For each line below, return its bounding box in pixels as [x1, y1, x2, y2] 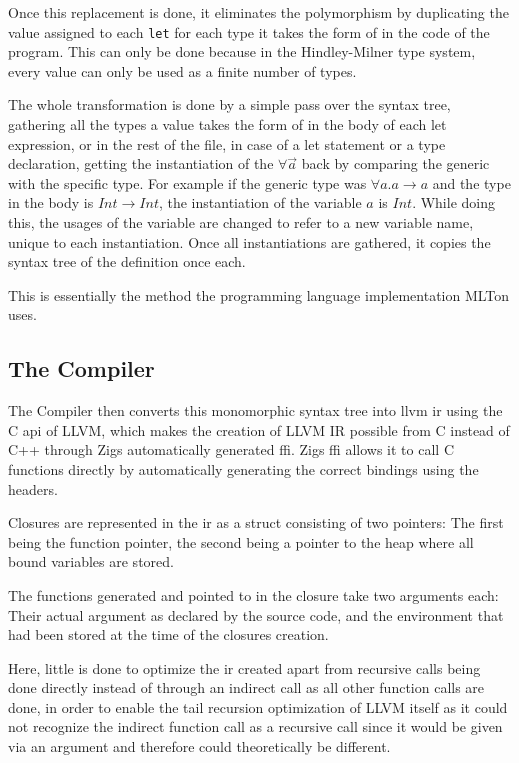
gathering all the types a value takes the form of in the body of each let [8, 114, 447, 135]
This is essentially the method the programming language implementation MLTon [8, 284, 510, 305]
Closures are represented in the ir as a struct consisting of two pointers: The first [8, 512, 504, 533]
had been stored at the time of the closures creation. [8, 624, 329, 645]
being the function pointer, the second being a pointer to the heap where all [8, 531, 474, 552]
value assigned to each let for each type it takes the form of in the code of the [8, 21, 490, 42]
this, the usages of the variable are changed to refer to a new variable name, [8, 212, 474, 232]
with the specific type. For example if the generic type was [8, 172, 367, 193]
